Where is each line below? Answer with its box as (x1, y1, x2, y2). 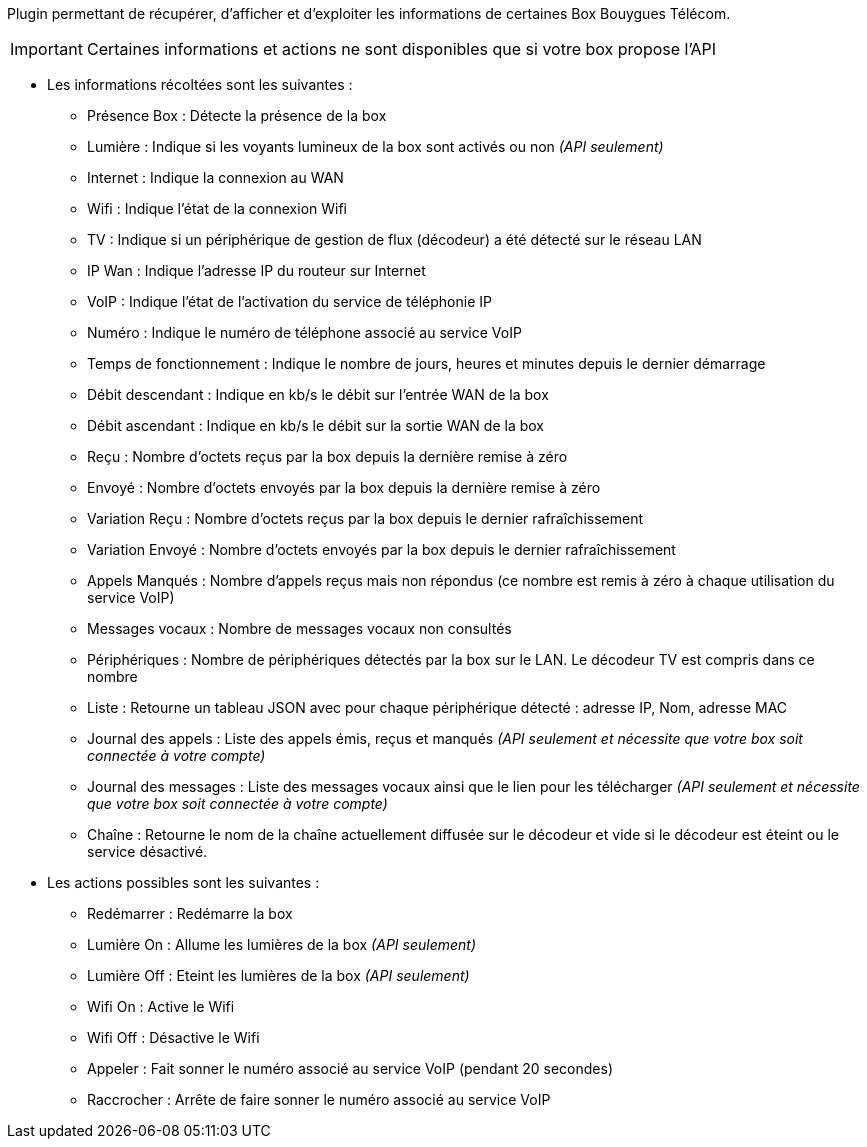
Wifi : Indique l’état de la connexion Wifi (87, 200, 348, 217)
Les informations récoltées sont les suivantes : (47, 76, 353, 93)
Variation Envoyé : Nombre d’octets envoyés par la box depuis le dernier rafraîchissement (87, 541, 676, 558)
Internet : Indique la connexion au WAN (87, 169, 344, 186)
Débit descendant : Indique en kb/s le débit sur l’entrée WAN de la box (87, 386, 549, 403)
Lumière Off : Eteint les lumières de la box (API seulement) (87, 967, 470, 984)
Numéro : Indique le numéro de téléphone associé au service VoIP (87, 324, 522, 341)
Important (10, 39, 83, 59)
